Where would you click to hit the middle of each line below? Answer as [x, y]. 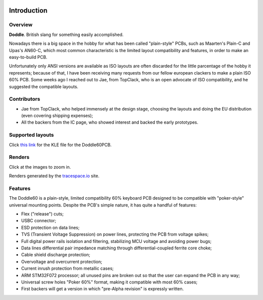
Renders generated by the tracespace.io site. [54, 176]
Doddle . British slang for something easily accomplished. [66, 35]
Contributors [25, 99]
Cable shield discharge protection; [56, 255]
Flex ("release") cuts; [42, 214]
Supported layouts [31, 135]
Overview [21, 25]
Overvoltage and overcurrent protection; [62, 262]
